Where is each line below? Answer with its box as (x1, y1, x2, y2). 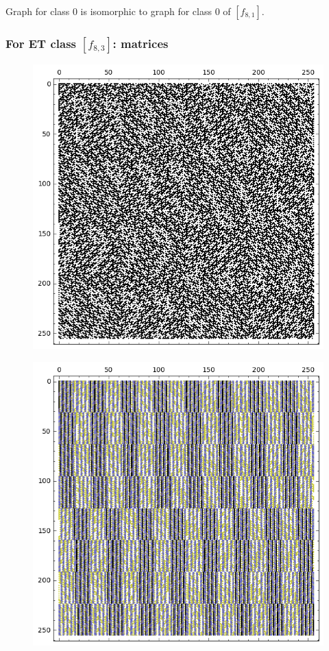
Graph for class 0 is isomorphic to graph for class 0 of (5, 4, 231, 18)
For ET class (5, 34, 76, 51)
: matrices (112, 34, 169, 51)
